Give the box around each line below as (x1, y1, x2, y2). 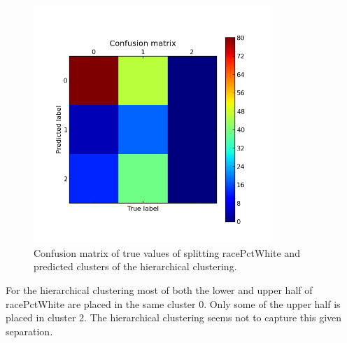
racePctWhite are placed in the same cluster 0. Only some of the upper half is (6, 296, 341, 311)
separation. (6, 323, 53, 338)
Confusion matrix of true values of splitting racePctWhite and (34, 245, 300, 260)
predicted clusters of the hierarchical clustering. (34, 259, 237, 274)
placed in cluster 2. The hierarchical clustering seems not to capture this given (6, 310, 342, 325)
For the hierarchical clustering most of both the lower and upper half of (6, 282, 313, 297)
